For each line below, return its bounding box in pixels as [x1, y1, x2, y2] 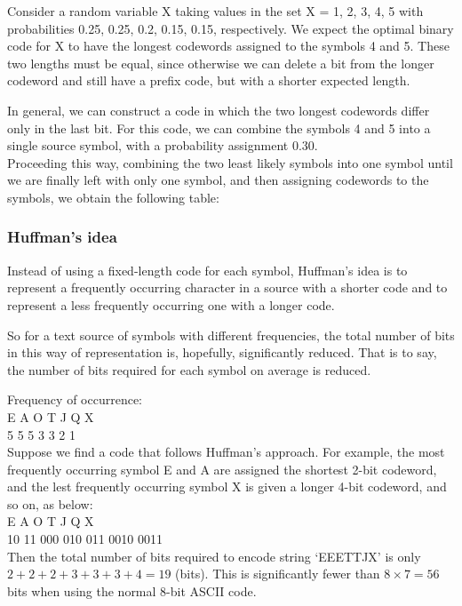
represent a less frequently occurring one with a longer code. [7, 295, 335, 314]
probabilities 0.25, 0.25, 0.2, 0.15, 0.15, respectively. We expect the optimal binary [7, 19, 454, 37]
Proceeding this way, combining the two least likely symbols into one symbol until [7, 153, 453, 171]
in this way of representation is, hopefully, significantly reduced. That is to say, [7, 343, 437, 362]
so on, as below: [7, 494, 93, 513]
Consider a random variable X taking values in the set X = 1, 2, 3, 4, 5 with [7, 2, 424, 20]
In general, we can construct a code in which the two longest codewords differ [7, 100, 430, 119]
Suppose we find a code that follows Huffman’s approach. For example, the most [7, 443, 445, 461]
